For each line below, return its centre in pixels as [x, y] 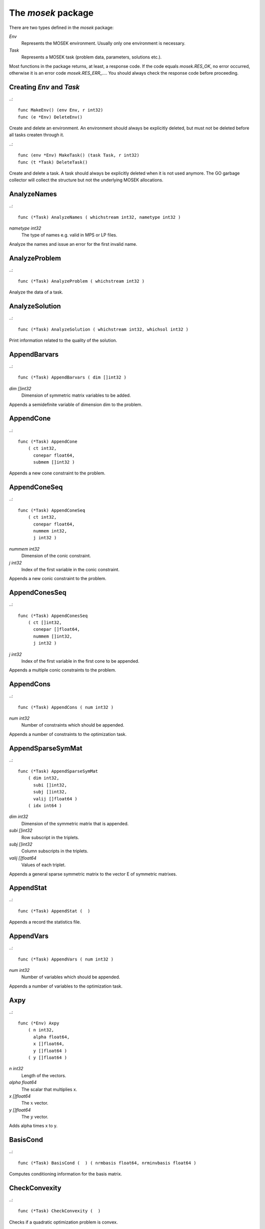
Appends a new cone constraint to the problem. [57, 473]
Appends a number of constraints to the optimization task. [68, 734]
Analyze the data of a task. [36, 292]
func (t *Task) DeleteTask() [53, 162]
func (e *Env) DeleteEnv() [50, 117]
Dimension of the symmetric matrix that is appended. [75, 823]
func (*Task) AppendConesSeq [53, 615]
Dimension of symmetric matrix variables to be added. [76, 395]
